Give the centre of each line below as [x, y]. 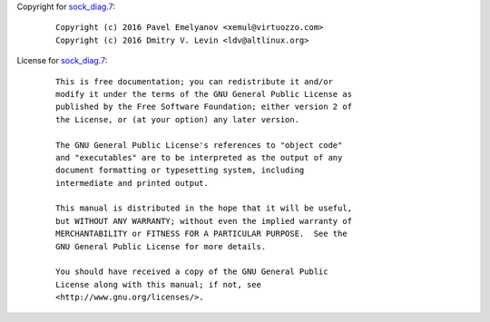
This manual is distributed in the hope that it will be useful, [204, 208]
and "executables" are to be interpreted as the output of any [199, 157]
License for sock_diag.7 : [62, 61]
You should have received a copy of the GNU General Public [192, 272]
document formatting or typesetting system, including [180, 171]
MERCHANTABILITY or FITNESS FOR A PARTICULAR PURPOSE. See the [202, 234]
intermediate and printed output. [132, 183]
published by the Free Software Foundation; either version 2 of [204, 107]
